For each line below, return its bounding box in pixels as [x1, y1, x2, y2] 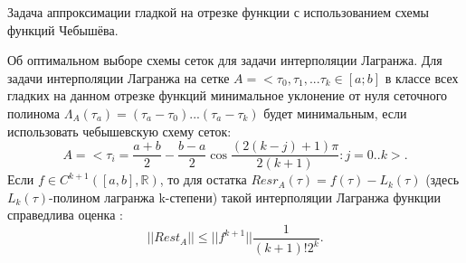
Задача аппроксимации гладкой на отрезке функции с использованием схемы [7, 3, 429, 21]
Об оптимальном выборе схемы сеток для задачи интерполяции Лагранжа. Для [7, 51, 442, 70]
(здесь [425, 170, 460, 189]
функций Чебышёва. [7, 20, 119, 39]
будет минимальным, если [263, 103, 407, 122]
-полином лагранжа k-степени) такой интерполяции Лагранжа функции [49, 187, 441, 206]
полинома [7, 103, 60, 122]
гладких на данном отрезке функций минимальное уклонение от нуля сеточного [7, 86, 448, 105]
